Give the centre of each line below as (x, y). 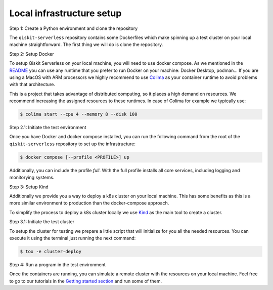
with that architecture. (32, 85)
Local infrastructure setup (65, 13)
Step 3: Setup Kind (29, 187)
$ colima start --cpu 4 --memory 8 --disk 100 (79, 114)
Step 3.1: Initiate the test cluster (42, 222)
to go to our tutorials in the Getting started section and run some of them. (85, 281)
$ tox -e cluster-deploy (51, 251)
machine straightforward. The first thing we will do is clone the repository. (86, 45)
